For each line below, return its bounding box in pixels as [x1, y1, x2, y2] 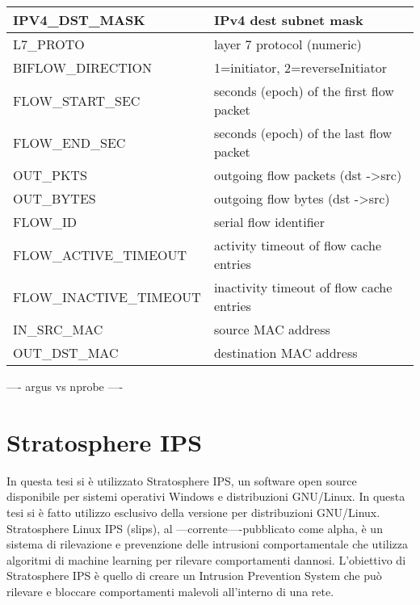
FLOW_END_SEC [13, 132, 126, 152]
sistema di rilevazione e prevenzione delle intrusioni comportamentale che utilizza [6, 536, 408, 552]
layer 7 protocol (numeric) [213, 35, 362, 53]
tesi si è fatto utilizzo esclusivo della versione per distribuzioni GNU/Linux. [6, 503, 380, 520]
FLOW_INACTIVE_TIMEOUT [13, 287, 201, 306]
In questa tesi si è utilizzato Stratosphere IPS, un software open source [6, 472, 357, 489]
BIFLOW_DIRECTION [13, 58, 153, 77]
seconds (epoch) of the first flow [213, 82, 394, 100]
